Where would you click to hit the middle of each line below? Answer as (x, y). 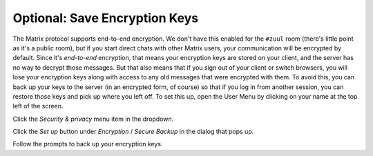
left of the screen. (38, 106)
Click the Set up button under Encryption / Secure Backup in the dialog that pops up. (133, 132)
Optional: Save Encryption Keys (106, 18)
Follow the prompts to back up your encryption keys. (88, 144)
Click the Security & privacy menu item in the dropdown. (93, 119)
